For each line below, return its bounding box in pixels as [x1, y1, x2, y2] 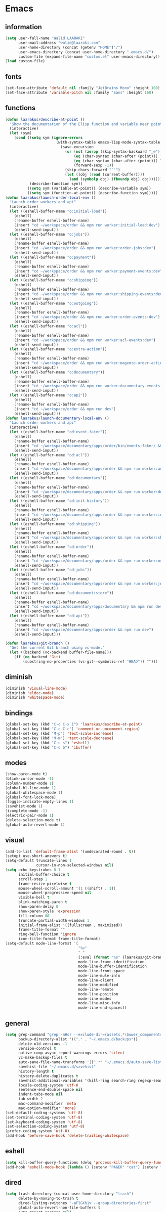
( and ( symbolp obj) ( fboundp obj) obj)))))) [69, 177, 163, 181]
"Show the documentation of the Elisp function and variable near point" [9, 122, 165, 127]
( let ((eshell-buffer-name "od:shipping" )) [9, 521, 100, 527]
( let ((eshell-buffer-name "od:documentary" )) [9, 475, 107, 480]
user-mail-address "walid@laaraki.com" [18, 40, 100, 45]
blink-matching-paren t [18, 899, 68, 905]
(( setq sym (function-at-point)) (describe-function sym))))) [27, 190, 158, 195]
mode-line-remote [78, 987, 114, 992]
